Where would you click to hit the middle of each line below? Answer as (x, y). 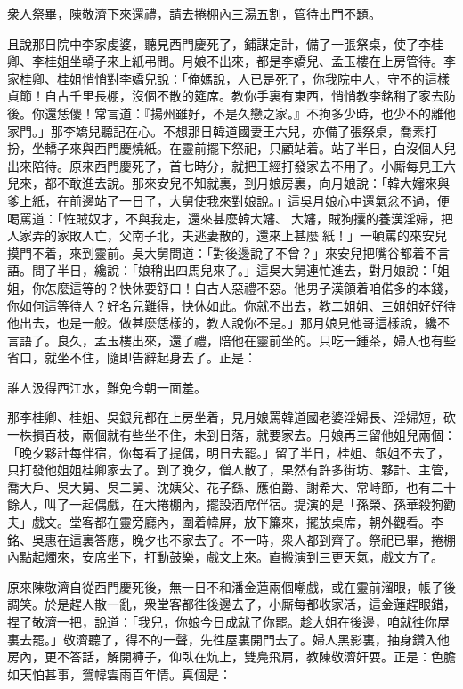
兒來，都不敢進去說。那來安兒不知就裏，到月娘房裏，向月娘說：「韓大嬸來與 (228, 183)
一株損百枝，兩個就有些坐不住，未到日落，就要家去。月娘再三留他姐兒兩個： (231, 435)
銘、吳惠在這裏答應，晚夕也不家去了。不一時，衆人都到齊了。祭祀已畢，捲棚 (231, 539)
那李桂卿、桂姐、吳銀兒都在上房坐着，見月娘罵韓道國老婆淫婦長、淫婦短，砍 (231, 417)
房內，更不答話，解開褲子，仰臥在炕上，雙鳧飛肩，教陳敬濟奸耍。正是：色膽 (231, 657)
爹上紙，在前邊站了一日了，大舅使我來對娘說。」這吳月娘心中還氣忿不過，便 (228, 200)
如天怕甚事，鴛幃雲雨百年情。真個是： (119, 673)
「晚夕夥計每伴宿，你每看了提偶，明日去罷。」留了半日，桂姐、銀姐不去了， (228, 452)
